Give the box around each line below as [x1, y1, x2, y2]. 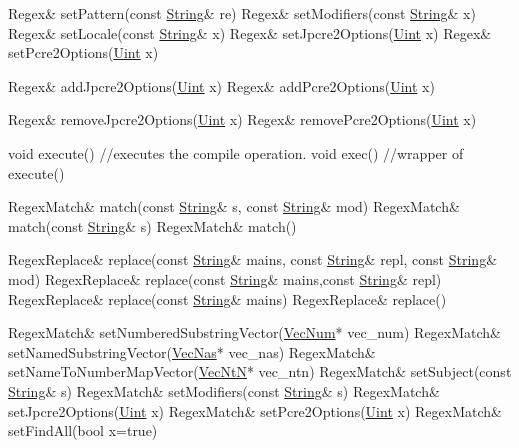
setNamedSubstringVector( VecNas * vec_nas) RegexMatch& [8, 341, 376, 362]
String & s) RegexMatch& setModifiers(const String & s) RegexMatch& [8, 380, 440, 401]
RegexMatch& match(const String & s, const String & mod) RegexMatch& [8, 196, 460, 217]
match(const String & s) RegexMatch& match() [8, 215, 297, 236]
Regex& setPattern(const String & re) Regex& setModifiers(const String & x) [8, 3, 476, 23]
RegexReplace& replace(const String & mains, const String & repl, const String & [8, 249, 498, 270]
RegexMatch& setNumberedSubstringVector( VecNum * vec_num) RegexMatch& [8, 322, 501, 343]
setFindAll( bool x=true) [8, 420, 158, 441]
